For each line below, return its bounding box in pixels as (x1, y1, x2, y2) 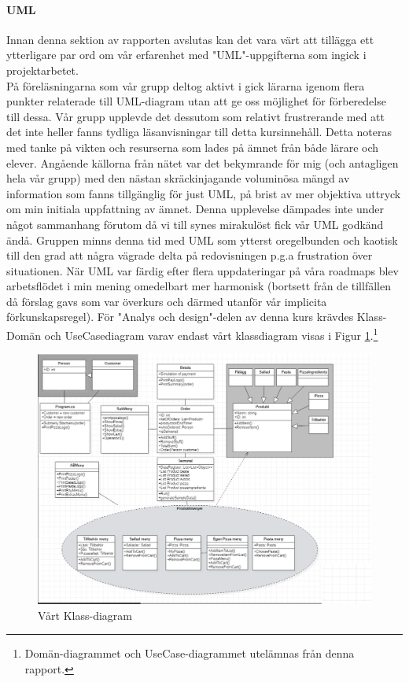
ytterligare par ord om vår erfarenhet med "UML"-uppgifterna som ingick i (6, 46, 367, 63)
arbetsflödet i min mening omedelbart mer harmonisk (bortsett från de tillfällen (6, 278, 391, 294)
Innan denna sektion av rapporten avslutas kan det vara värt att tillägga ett (6, 31, 374, 47)
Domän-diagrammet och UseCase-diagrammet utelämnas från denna (24, 645, 355, 662)
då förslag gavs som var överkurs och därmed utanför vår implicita (6, 293, 327, 309)
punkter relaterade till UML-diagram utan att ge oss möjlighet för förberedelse (6, 93, 386, 109)
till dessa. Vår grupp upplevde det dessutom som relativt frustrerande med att (6, 108, 385, 124)
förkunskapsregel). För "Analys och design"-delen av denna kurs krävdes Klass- (6, 308, 387, 325)
